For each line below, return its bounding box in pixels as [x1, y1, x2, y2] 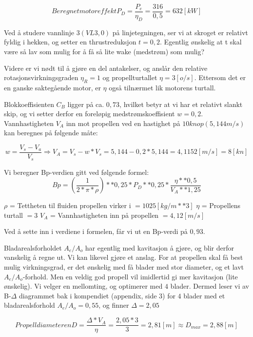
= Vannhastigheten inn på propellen [50, 210, 159, 220]
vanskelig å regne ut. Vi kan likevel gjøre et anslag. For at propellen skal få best [4, 252, 243, 262]
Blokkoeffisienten [4, 99, 54, 109]
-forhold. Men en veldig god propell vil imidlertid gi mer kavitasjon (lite [22, 271, 238, 281]
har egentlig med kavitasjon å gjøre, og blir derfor [85, 242, 234, 253]
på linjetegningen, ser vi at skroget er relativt [112, 27, 248, 37]
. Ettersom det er [194, 72, 246, 83]
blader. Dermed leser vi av [170, 281, 249, 291]
